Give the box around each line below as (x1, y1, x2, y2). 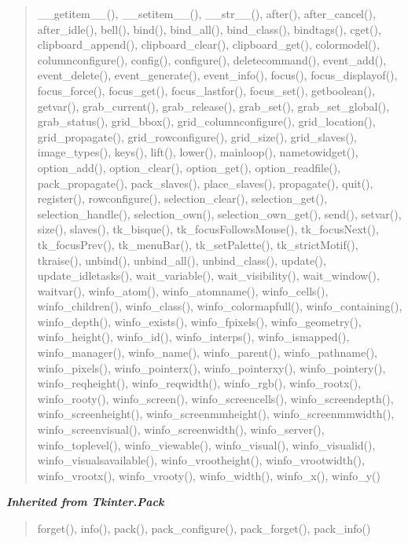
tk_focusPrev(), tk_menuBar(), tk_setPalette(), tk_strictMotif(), (37, 236, 358, 252)
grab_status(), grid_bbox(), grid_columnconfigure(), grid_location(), (37, 113, 376, 130)
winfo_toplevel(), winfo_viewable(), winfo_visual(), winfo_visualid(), (37, 436, 376, 453)
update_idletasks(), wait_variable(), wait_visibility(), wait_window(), (37, 267, 380, 284)
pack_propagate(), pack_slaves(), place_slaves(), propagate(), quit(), (37, 174, 373, 191)
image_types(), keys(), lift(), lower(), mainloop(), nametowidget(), (37, 144, 358, 160)
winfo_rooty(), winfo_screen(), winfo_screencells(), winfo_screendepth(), (37, 390, 394, 406)
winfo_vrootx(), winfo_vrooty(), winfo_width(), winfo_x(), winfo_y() (37, 467, 380, 483)
